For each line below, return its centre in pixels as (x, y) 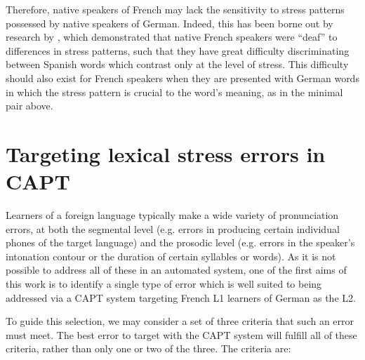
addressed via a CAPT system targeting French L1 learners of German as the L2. (181, 297)
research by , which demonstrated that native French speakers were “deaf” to (172, 37)
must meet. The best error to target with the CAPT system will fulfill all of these (181, 334)
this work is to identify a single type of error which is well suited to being (164, 284)
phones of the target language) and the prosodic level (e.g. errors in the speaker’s (180, 242)
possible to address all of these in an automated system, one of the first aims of (176, 270)
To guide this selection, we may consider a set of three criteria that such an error (180, 321)
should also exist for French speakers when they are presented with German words (182, 78)
